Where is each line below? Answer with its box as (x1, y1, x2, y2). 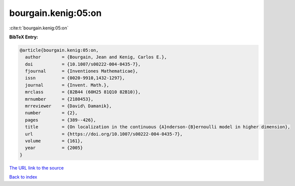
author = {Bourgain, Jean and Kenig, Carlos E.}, (25, 54, 167, 60)
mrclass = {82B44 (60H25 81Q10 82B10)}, (25, 89, 141, 95)
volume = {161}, (25, 138, 83, 144)
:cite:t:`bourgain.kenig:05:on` (9, 25, 69, 31)
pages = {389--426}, (25, 117, 97, 123)
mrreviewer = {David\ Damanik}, (25, 103, 112, 109)
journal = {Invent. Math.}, (25, 82, 110, 88)
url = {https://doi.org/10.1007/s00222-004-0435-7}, (25, 131, 183, 137)
